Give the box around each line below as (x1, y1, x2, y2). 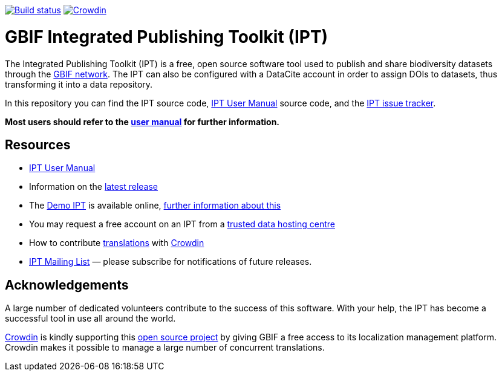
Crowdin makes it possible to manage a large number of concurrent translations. (5, 342, 325, 353)
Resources (5, 137, 71, 152)
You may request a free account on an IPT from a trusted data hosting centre (29, 219, 336, 230)
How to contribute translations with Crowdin (29, 238, 204, 248)
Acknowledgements (5, 277, 129, 293)
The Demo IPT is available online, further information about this (29, 200, 281, 211)
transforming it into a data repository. (5, 79, 153, 89)
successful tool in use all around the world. (5, 313, 176, 324)
